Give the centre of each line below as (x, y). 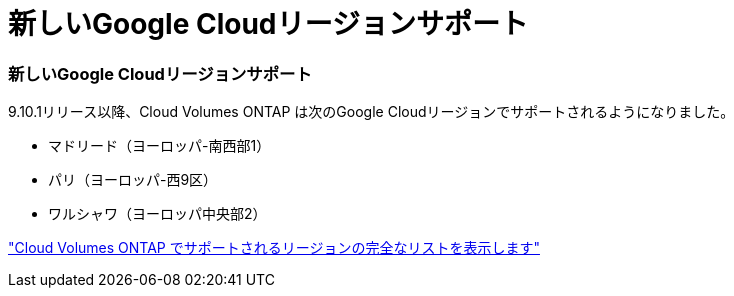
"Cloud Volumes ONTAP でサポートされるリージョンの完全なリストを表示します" (274, 248)
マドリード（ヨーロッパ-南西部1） (159, 146)
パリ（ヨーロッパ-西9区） (133, 180)
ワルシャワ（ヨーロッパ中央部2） (157, 214)
